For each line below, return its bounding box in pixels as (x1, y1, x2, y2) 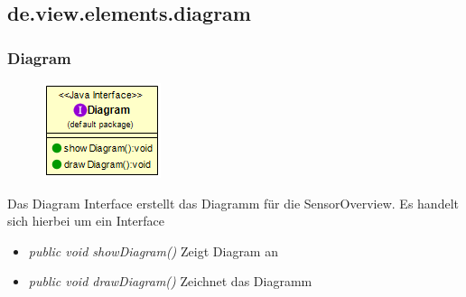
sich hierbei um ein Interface (7, 211, 164, 230)
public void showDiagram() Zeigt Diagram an (28, 241, 278, 260)
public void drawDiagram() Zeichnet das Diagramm (28, 272, 312, 291)
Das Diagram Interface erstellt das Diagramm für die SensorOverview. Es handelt (7, 193, 459, 212)
